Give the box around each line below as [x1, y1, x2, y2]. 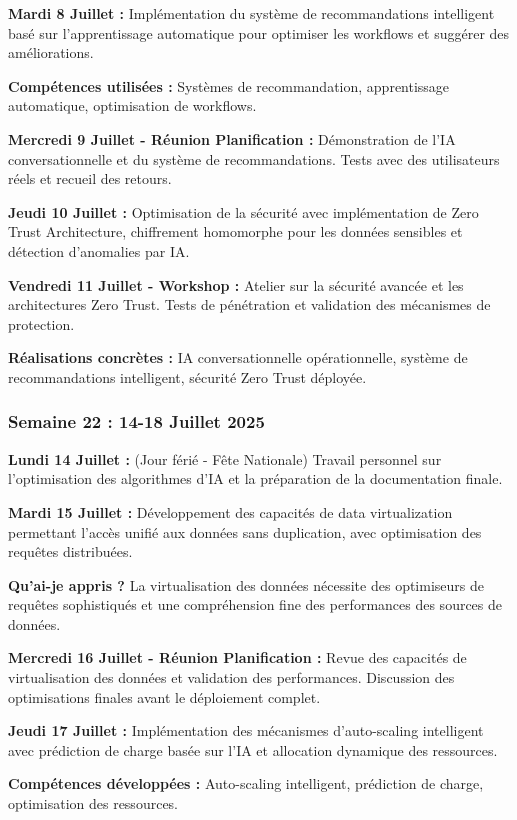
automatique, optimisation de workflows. [8, 95, 257, 116]
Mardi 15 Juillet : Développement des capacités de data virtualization [8, 501, 453, 522]
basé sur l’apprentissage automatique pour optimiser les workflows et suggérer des [8, 22, 510, 43]
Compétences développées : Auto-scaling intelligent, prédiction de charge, [8, 773, 484, 794]
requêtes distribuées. [8, 541, 133, 562]
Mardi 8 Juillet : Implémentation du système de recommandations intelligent [8, 3, 495, 23]
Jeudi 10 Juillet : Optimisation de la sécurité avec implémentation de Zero [8, 201, 479, 222]
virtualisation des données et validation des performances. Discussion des [8, 667, 455, 688]
